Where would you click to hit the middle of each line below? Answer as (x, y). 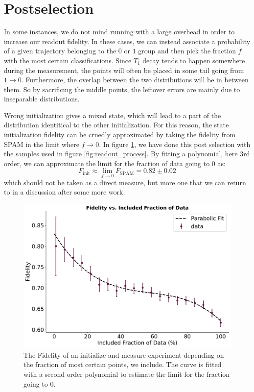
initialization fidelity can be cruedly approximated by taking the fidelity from (120, 135)
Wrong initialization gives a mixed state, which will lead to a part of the (113, 115)
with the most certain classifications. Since (68, 60)
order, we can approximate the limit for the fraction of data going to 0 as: (115, 163)
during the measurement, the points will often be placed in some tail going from (124, 70)
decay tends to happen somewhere (194, 60)
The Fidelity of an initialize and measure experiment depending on (124, 355)
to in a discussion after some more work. (65, 192)
